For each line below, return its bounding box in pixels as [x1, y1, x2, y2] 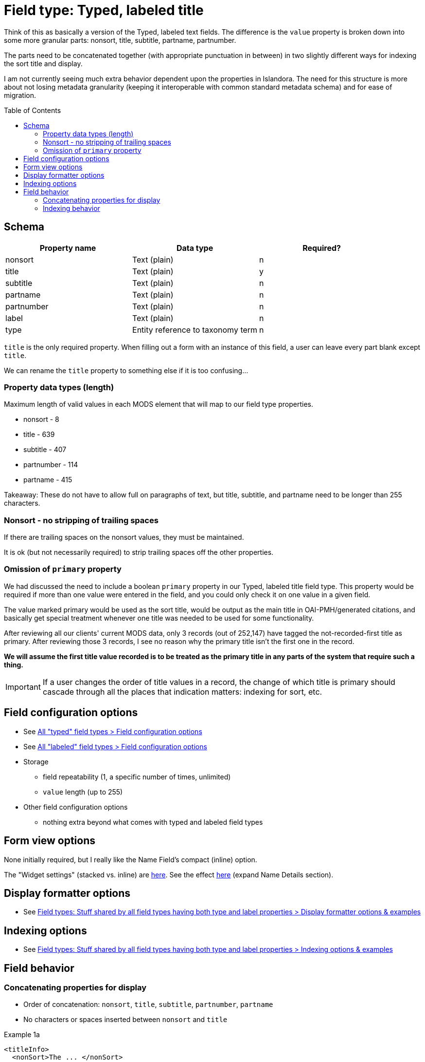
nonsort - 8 [23, 415, 59, 424]
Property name [39, 243, 96, 253]
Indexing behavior [43, 204, 100, 212]
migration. [4, 91, 36, 99]
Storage [23, 757, 49, 766]
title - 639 [23, 430, 55, 439]
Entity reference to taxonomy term [132, 324, 258, 335]
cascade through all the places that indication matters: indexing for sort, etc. [42, 686, 322, 697]
